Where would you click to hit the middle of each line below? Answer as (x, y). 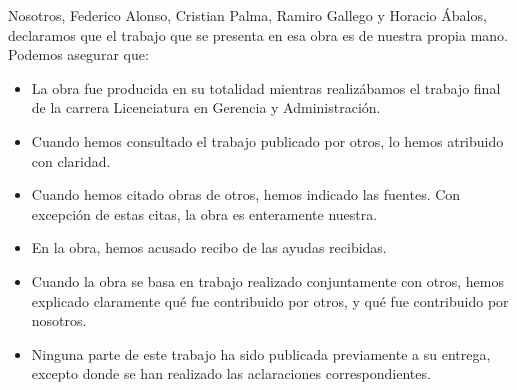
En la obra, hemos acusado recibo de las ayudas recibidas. (209, 247)
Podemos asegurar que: (78, 54)
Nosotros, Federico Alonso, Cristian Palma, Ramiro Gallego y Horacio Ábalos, (247, 15)
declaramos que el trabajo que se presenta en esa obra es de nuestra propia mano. (258, 34)
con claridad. (71, 160)
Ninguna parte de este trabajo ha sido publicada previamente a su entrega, (261, 353)
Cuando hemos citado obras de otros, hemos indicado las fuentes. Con (246, 194)
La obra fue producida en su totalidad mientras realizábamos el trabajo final (266, 87)
